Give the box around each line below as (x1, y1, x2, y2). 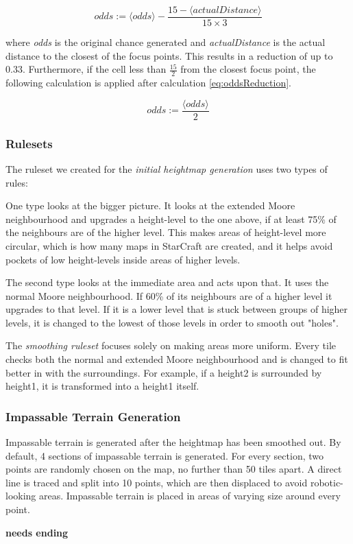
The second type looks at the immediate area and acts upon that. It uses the (5, 275, 329, 289)
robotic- (310, 475, 343, 489)
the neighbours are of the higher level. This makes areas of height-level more (5, 225, 326, 239)
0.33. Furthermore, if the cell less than (5, 62, 167, 76)
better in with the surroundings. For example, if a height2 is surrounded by (5, 365, 322, 379)
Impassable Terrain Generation (5, 407, 181, 425)
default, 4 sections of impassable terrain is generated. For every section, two (5, 448, 324, 462)
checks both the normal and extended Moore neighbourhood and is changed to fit (5, 352, 348, 366)
